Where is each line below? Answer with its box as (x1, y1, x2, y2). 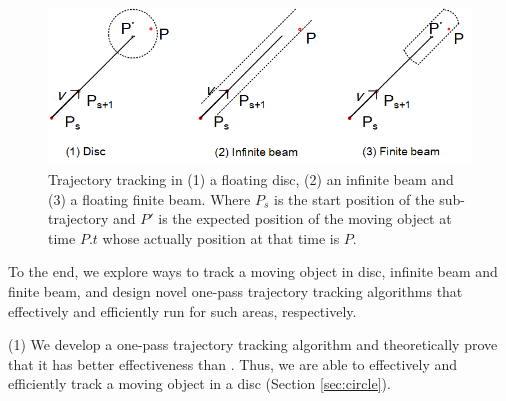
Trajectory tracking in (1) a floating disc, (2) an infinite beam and (48, 169, 454, 189)
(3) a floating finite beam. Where (48, 188, 251, 209)
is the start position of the (273, 188, 435, 209)
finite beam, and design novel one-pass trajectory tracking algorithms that (8, 280, 463, 301)
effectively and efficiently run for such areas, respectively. (8, 300, 357, 321)
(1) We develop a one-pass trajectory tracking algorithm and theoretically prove (8, 334, 498, 355)
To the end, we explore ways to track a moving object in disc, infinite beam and (8, 261, 498, 282)
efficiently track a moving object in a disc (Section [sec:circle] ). (8, 373, 391, 394)
